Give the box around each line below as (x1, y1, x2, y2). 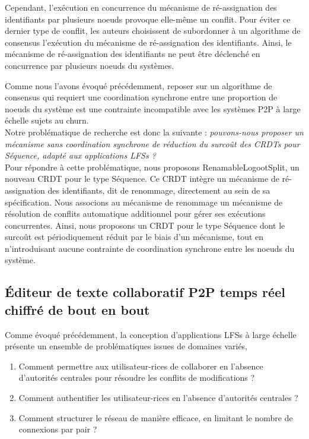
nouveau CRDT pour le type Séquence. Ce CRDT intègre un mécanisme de (5, 172, 279, 185)
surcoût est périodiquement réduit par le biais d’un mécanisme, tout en (5, 230, 264, 243)
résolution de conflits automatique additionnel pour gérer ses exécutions (5, 207, 266, 220)
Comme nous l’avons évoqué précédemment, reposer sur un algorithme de (5, 79, 272, 91)
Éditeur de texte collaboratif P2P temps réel (5, 283, 285, 301)
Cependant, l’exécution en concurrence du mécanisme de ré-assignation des (5, 1, 277, 13)
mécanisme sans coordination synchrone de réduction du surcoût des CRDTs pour (5, 137, 300, 150)
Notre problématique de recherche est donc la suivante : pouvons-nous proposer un (5, 125, 304, 138)
